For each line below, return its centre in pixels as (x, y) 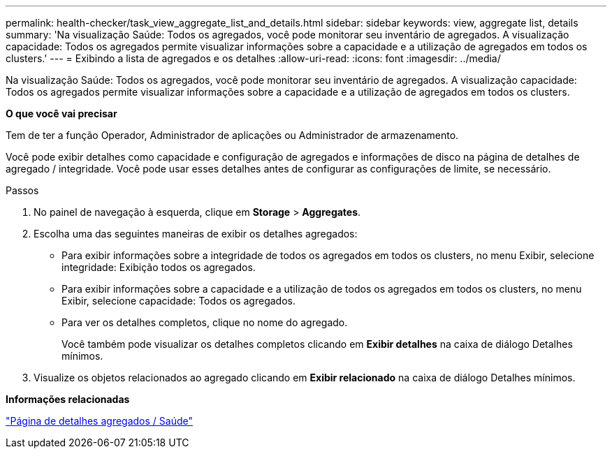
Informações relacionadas (68, 399)
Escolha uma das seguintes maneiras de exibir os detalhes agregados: (196, 234)
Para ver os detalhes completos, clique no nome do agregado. (205, 322)
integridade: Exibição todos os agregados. (159, 267)
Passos (22, 190)
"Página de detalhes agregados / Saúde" (99, 421)
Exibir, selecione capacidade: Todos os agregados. (178, 301)
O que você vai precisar (61, 113)
